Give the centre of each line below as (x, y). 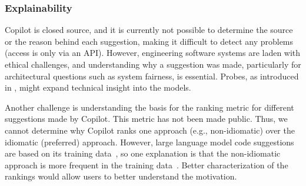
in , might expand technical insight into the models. (98, 87)
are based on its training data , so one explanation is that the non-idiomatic (143, 153)
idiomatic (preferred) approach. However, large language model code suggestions (149, 142)
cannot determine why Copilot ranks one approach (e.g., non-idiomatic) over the (150, 130)
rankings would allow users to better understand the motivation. (121, 176)
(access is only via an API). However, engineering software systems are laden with (153, 53)
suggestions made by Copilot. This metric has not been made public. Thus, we (146, 119)
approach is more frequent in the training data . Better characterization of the (147, 165)
